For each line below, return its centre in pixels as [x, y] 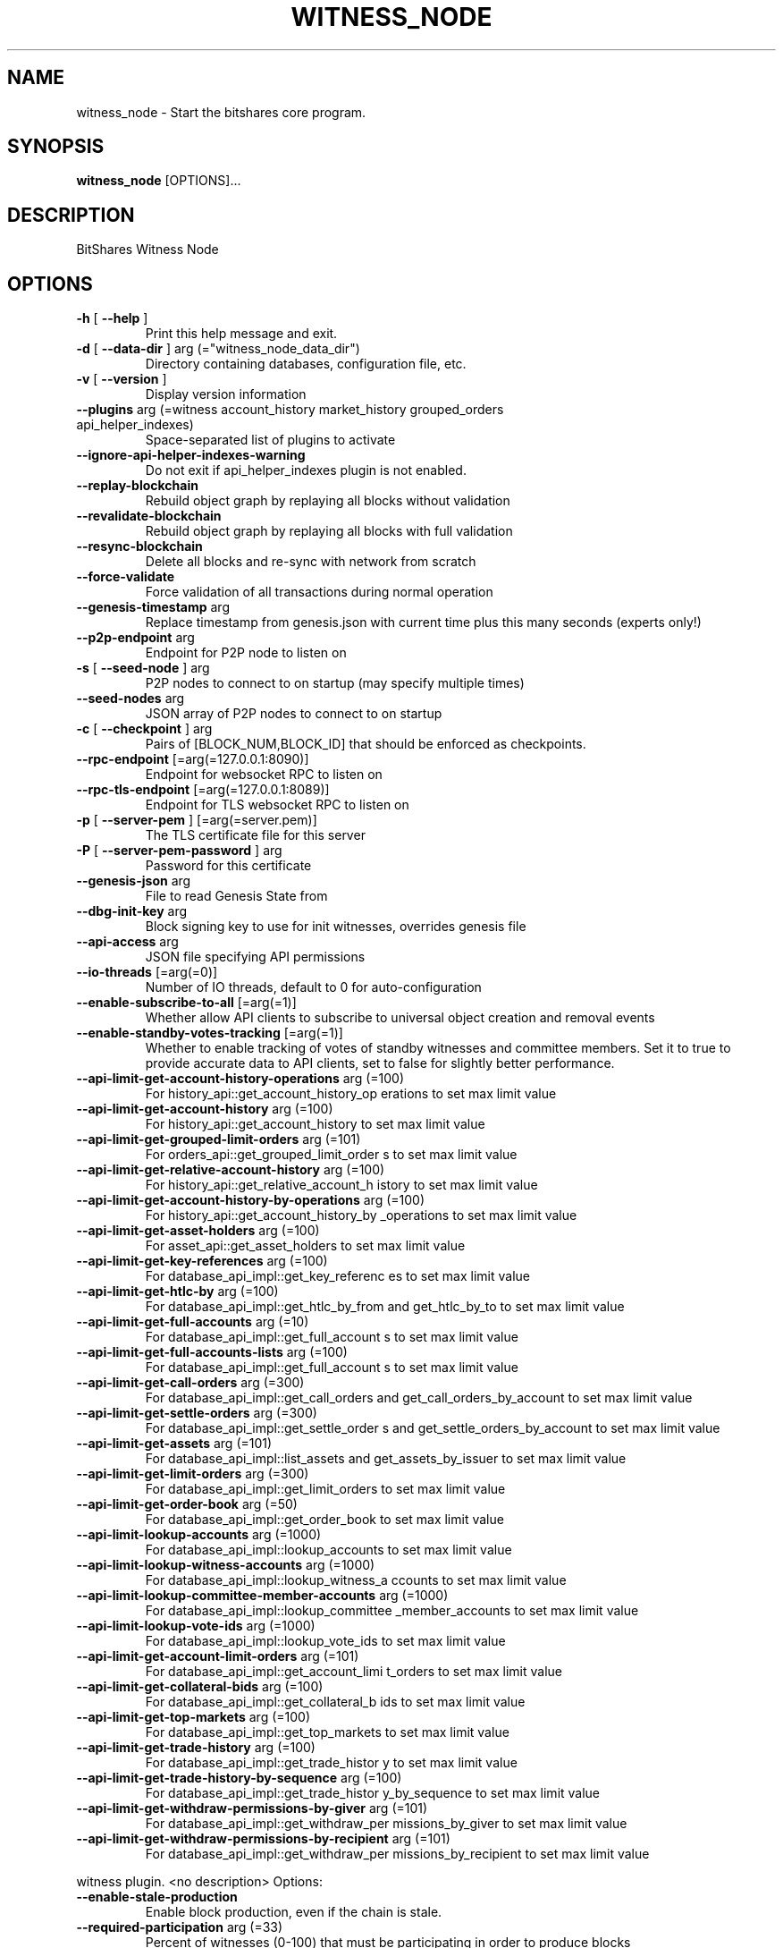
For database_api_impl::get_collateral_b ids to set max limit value [335, 1702]
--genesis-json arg [134, 881]
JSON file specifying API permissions [255, 957]
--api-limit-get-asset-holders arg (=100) [198, 1231]
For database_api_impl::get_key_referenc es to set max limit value [338, 1276]
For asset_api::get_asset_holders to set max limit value [305, 1246]
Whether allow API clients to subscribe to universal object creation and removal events [400, 1018]
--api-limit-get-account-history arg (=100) [205, 1109]
